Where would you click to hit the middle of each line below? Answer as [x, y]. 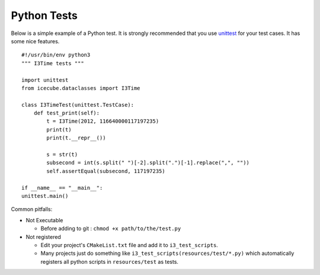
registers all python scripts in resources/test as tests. [110, 261]
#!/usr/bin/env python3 [56, 55]
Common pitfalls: [32, 209]
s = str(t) [62, 155]
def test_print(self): [67, 113]
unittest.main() [45, 196]
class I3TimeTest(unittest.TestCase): [78, 105]
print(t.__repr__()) [76, 138]
